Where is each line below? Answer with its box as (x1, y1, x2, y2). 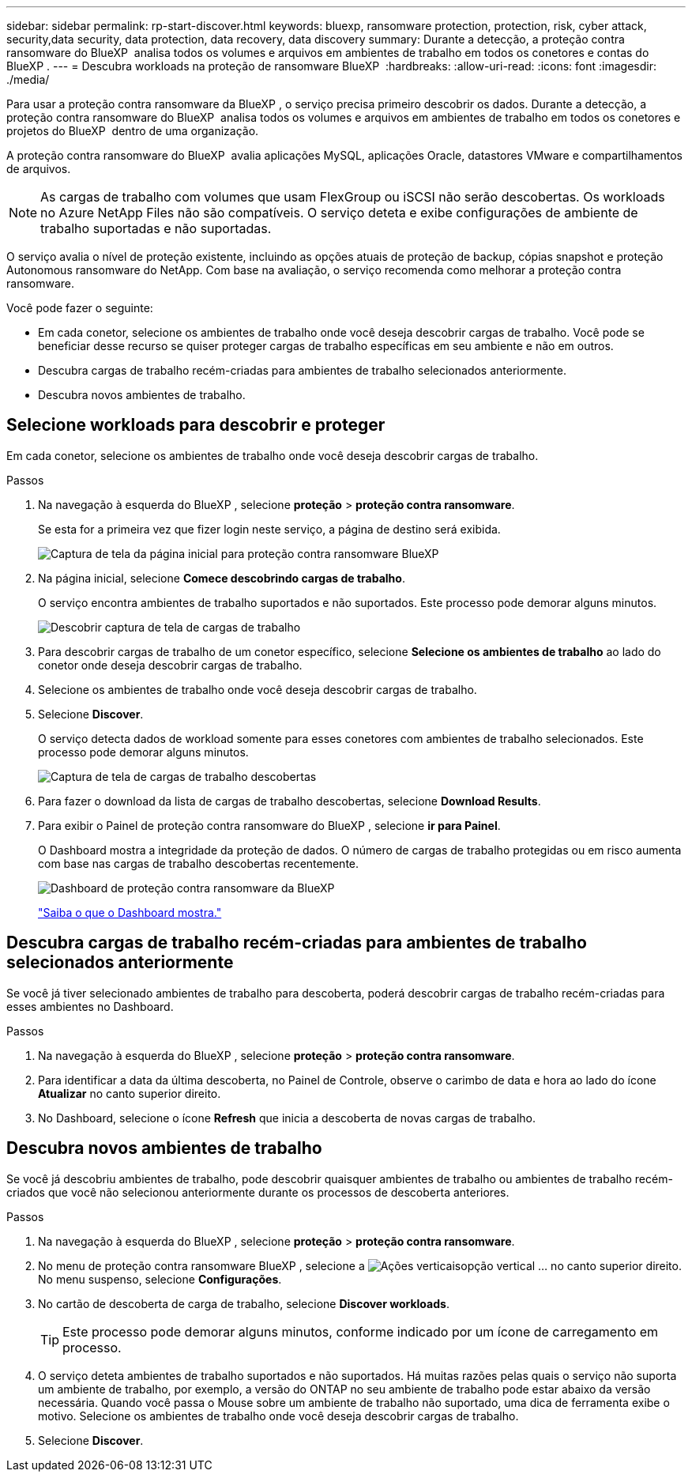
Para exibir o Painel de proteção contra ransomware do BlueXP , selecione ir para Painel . (38, 818, 501, 832)
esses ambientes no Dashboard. (6, 999, 174, 1013)
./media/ (6, 73, 50, 86)
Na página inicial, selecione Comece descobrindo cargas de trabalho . (38, 571, 405, 585)
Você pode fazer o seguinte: (6, 301, 153, 315)
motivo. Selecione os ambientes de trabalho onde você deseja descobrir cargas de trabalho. (38, 1408, 519, 1423)
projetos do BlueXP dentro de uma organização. (6, 124, 259, 138)
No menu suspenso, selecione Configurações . (38, 1272, 282, 1286)
